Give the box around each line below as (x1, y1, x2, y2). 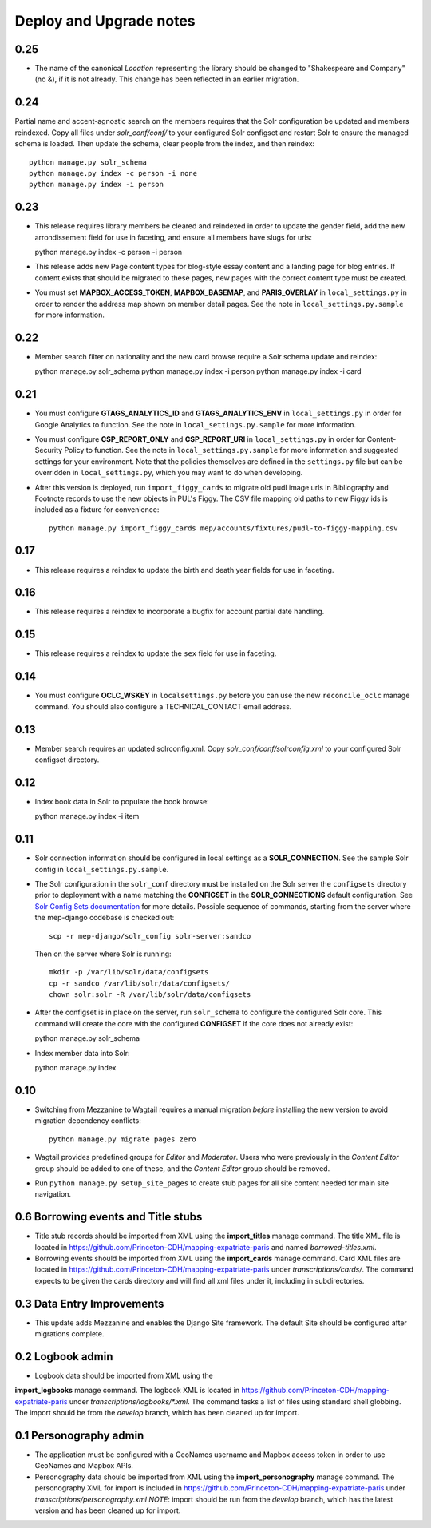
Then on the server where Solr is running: (34, 949, 172, 958)
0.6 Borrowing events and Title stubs (14, 1210, 203, 1224)
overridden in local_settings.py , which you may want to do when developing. (34, 468, 303, 478)
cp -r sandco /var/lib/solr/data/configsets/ (49, 978, 231, 988)
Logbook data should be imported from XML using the (34, 1371, 213, 1380)
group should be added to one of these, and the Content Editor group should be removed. (34, 1163, 330, 1173)
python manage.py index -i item (34, 812, 140, 821)
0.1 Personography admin (14, 1428, 144, 1442)
